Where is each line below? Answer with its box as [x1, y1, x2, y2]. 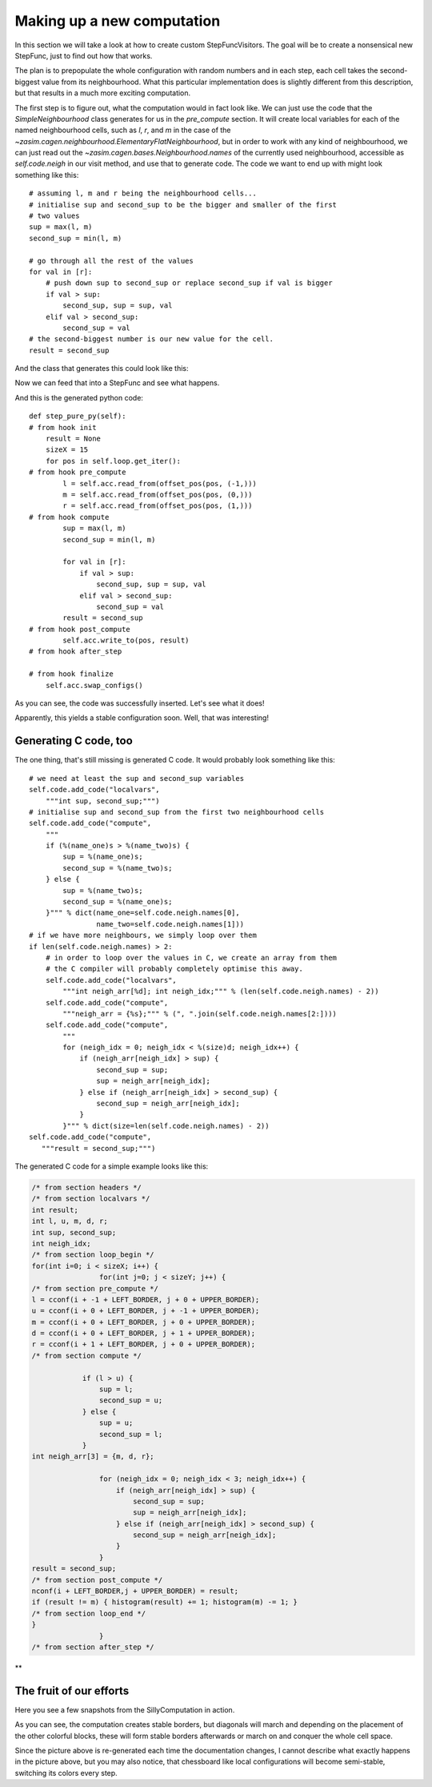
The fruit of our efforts [14, 1684, 130, 1697]
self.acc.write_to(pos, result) [62, 636, 190, 645]
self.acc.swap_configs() [45, 681, 143, 690]
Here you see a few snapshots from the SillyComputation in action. [14, 1704, 235, 1714]
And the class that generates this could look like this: [14, 364, 189, 373]
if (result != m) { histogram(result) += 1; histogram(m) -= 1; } [31, 1598, 298, 1607]
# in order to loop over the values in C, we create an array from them [45, 953, 338, 962]
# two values [29, 211, 80, 220]
